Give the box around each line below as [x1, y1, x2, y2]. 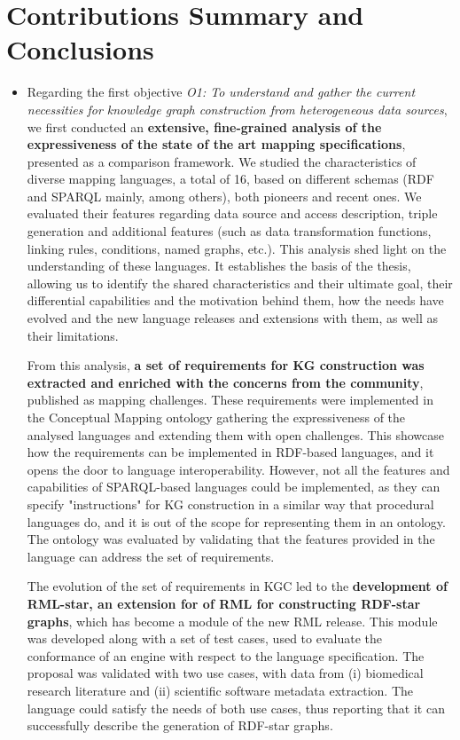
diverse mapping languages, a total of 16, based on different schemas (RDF [27, 169, 434, 188]
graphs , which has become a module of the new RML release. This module [27, 611, 438, 630]
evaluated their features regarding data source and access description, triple [27, 204, 438, 223]
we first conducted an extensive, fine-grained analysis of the [27, 117, 382, 136]
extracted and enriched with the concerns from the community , [27, 373, 424, 391]
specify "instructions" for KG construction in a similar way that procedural [27, 494, 434, 513]
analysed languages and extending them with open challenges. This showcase [27, 425, 445, 444]
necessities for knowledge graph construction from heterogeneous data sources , [27, 99, 448, 118]
